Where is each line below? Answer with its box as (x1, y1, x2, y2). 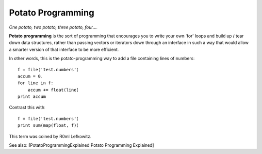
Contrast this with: (9, 105, 46, 110)
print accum (17, 94, 46, 99)
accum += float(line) (27, 87, 80, 92)
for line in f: (17, 80, 54, 86)
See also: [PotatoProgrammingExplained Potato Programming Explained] (9, 142, 154, 148)
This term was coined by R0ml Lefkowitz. (9, 133, 92, 139)
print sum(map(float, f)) (17, 123, 80, 128)
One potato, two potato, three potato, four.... (9, 24, 98, 30)
